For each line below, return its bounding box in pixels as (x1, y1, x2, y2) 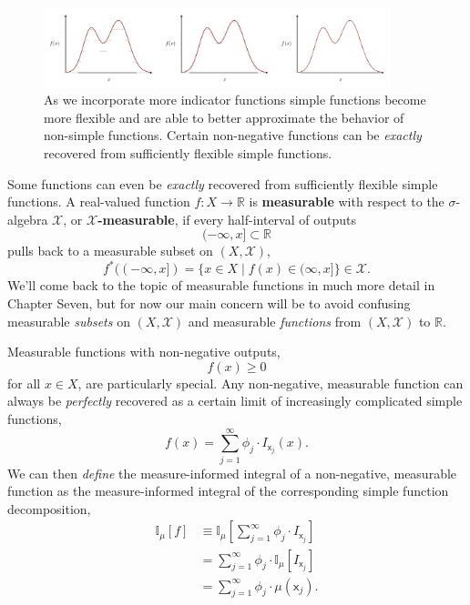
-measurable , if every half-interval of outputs (97, 209, 356, 228)
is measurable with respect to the (249, 192, 444, 211)
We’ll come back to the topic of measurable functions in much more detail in (7, 276, 435, 295)
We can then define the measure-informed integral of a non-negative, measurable (7, 463, 457, 482)
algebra (7, 209, 48, 228)
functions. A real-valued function (7, 192, 190, 211)
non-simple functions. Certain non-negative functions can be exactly (44, 126, 422, 145)
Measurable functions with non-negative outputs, (7, 342, 281, 361)
